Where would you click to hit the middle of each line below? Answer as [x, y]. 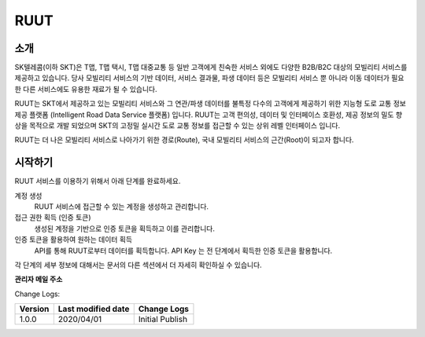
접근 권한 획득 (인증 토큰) [53, 218]
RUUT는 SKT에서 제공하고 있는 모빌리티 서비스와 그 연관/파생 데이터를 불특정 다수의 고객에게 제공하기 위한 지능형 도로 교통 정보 [211, 104]
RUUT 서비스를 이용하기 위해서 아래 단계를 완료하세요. [98, 181]
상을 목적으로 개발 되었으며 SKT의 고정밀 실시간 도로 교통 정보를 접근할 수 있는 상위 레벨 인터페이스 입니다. [177, 126]
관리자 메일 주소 [39, 280]
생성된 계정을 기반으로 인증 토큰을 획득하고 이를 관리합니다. [125, 229]
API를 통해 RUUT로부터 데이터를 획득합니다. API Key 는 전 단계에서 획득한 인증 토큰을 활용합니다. [183, 251]
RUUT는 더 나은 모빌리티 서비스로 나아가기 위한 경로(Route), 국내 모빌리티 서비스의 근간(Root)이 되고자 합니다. [184, 140]
